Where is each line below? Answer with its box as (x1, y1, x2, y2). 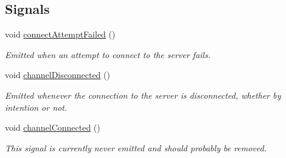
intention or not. (5, 100, 68, 113)
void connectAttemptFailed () (5, 28, 116, 41)
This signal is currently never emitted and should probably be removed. (5, 141, 267, 154)
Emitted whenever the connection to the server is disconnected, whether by (5, 88, 281, 101)
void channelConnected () (5, 121, 100, 134)
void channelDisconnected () (5, 68, 110, 81)
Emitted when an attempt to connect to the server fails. (5, 48, 211, 61)
